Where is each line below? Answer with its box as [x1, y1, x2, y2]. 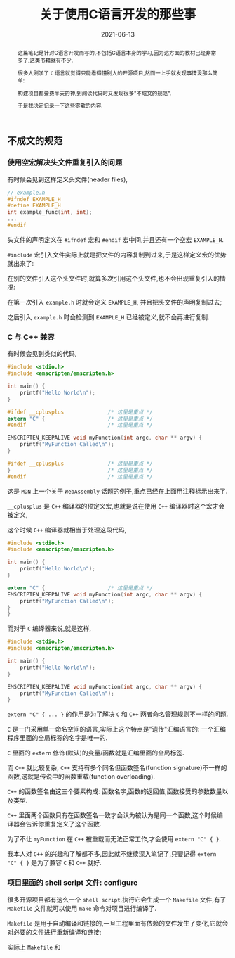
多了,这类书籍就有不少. [17, 56, 74, 64]
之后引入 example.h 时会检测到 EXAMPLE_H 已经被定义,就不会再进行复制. [7, 312, 210, 321]
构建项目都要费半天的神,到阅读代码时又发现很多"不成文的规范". [17, 89, 172, 97]
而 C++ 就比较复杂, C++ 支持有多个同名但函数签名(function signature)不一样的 [7, 764, 227, 772]
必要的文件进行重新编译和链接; [13, 928, 102, 936]
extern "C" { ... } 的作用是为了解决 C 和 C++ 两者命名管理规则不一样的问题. [7, 710, 229, 718]
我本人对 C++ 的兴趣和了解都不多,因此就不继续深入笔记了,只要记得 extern [7, 850, 217, 858]
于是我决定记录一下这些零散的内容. [17, 102, 103, 110]
